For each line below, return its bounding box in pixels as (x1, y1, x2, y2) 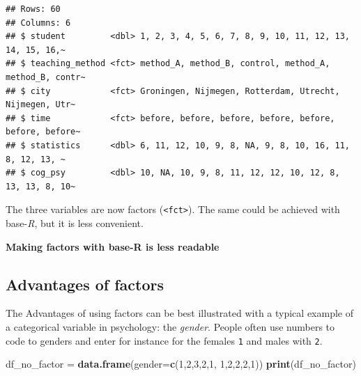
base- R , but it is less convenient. (6, 215, 144, 230)
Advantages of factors (6, 273, 164, 295)
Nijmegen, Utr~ (6, 100, 76, 110)
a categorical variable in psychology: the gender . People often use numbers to (6, 319, 335, 334)
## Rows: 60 (6, 4, 61, 14)
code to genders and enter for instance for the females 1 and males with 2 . (6, 333, 323, 347)
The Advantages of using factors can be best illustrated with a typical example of (6, 306, 353, 320)
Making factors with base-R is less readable (6, 239, 220, 253)
